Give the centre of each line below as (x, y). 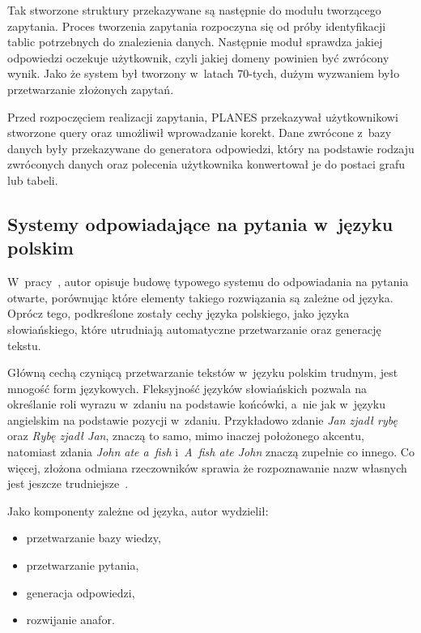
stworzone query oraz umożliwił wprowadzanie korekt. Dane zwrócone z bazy (200, 133)
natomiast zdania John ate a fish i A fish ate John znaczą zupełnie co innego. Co (211, 452)
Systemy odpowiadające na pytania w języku (200, 223)
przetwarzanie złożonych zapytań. (91, 89)
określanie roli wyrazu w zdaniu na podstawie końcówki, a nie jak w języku (196, 404)
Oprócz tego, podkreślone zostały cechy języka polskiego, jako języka (179, 313)
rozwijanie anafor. (70, 620)
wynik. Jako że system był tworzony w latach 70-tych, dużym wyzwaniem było (204, 73)
